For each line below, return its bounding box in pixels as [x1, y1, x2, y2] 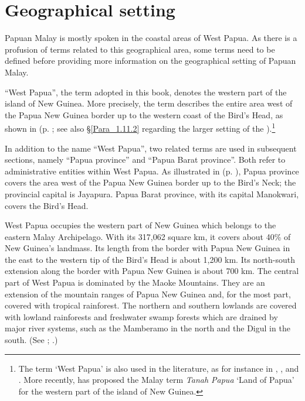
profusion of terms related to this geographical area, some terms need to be [5, 43, 275, 55]
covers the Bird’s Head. [5, 199, 89, 211]
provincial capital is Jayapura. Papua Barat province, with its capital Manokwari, [5, 187, 299, 200]
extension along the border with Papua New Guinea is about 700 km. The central [5, 265, 299, 277]
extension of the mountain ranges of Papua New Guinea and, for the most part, [5, 287, 291, 300]
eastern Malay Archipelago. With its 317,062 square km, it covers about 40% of [5, 230, 291, 242]
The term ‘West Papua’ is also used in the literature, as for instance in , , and [18, 362, 299, 374]
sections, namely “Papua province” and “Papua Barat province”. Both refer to [5, 153, 286, 166]
